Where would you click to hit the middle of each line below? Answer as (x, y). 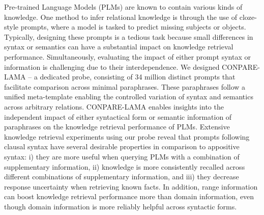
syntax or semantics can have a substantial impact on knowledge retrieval (119, 47)
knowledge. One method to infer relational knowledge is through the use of (121, 17)
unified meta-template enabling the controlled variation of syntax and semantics (129, 97)
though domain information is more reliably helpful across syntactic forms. (121, 206)
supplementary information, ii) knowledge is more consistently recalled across (125, 166)
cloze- (248, 17)
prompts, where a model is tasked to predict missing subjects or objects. (133, 27)
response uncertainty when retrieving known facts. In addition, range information (131, 186)
